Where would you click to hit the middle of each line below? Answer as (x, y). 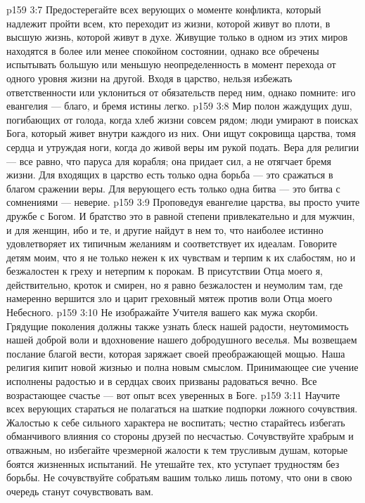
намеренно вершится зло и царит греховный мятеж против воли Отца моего (169, 298)
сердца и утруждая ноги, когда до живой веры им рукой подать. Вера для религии (183, 146)
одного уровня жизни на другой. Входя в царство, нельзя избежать (149, 78)
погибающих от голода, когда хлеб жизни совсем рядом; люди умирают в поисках (182, 119)
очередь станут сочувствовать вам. (80, 491)
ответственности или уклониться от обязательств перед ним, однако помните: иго (181, 92)
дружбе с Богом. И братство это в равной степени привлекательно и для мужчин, (181, 215)
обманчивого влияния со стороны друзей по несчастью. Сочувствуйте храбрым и (180, 436)
